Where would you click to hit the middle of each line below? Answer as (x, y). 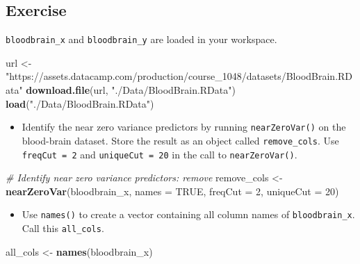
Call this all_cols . (63, 228)
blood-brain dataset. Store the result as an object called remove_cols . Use (180, 140)
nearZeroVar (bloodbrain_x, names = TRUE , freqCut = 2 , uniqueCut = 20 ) (172, 191)
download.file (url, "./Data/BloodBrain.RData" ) (131, 90)
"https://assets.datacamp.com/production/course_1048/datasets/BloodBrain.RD (179, 76)
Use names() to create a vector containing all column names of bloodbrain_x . (188, 214)
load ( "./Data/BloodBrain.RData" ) (80, 103)
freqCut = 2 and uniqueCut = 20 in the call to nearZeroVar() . (159, 154)
